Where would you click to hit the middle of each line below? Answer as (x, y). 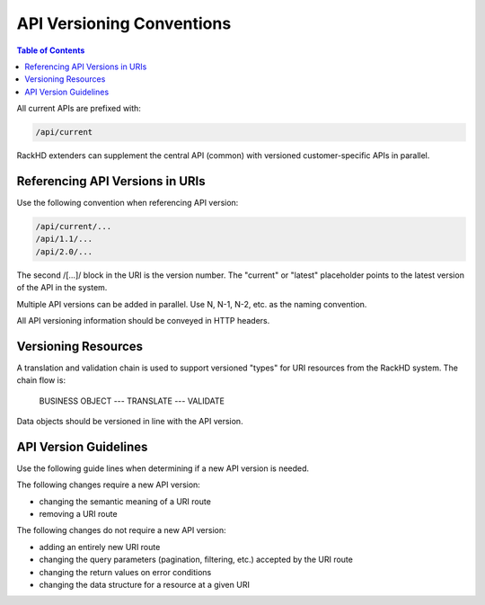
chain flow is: (41, 380)
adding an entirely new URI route (100, 547)
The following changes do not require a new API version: (121, 530)
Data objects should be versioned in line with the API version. (130, 421)
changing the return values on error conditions (125, 572)
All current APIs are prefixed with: (79, 109)
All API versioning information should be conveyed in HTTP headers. (143, 320)
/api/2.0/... (64, 251)
